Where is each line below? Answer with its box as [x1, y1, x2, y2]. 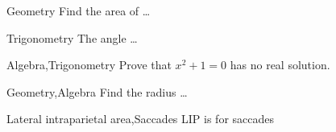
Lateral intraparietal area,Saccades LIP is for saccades [6, 110, 275, 127]
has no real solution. [230, 56, 330, 73]
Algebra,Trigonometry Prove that [6, 56, 172, 73]
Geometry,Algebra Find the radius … [6, 83, 188, 100]
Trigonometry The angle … [6, 29, 138, 46]
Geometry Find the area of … [6, 2, 151, 19]
